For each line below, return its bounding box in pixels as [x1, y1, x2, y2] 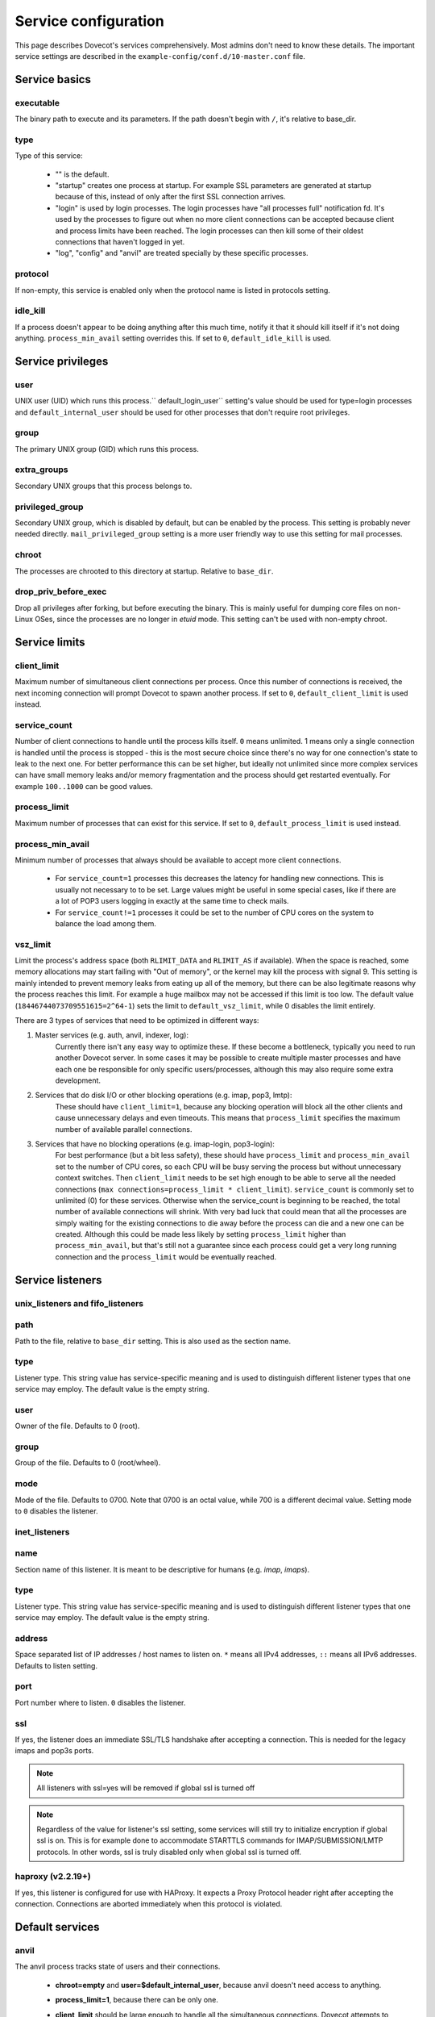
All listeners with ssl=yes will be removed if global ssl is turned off [36, 1783, 255, 1793]
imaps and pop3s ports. [14, 1746, 94, 1756]
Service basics [14, 73, 92, 86]
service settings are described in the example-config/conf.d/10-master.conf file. [14, 51, 305, 61]
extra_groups [14, 464, 68, 475]
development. [55, 1075, 101, 1085]
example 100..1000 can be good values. [14, 781, 153, 791]
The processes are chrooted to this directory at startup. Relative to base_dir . [14, 566, 274, 576]
